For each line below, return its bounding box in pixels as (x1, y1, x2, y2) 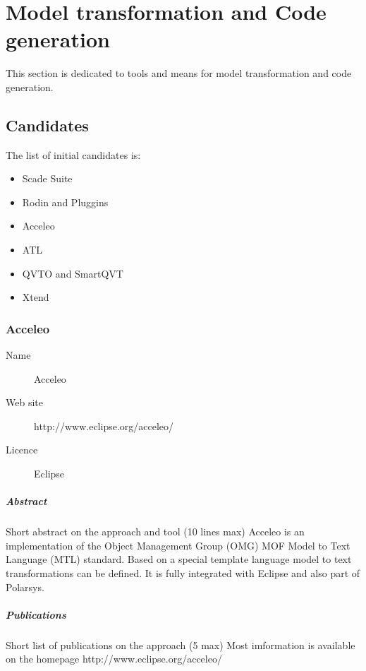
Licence (6, 442, 38, 457)
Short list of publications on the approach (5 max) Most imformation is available (6, 637, 355, 652)
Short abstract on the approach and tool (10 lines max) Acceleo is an (6, 524, 305, 539)
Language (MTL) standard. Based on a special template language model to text (6, 552, 352, 566)
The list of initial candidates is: (6, 147, 141, 162)
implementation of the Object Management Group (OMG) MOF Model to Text (6, 538, 350, 552)
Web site (6, 395, 43, 410)
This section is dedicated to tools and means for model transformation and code (6, 66, 352, 81)
